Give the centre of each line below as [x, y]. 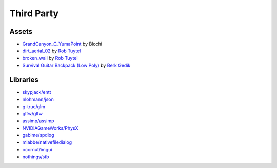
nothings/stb [36, 157]
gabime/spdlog [38, 135]
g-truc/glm [34, 106]
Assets [21, 31]
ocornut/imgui [37, 150]
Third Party [34, 13]
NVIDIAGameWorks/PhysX [50, 128]
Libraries [24, 80]
